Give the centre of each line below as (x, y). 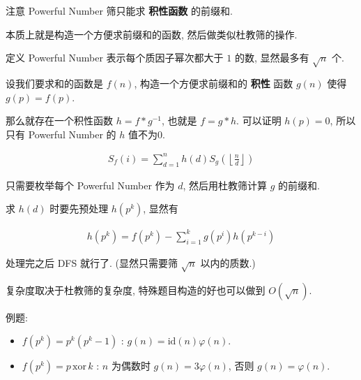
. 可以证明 (259, 120)
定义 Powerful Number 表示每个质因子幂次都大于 (115, 58)
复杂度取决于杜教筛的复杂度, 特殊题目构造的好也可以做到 (136, 290)
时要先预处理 (79, 209)
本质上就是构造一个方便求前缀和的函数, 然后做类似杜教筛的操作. (152, 34)
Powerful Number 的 (72, 134)
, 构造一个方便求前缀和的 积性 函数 (214, 83)
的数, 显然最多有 (272, 58)
